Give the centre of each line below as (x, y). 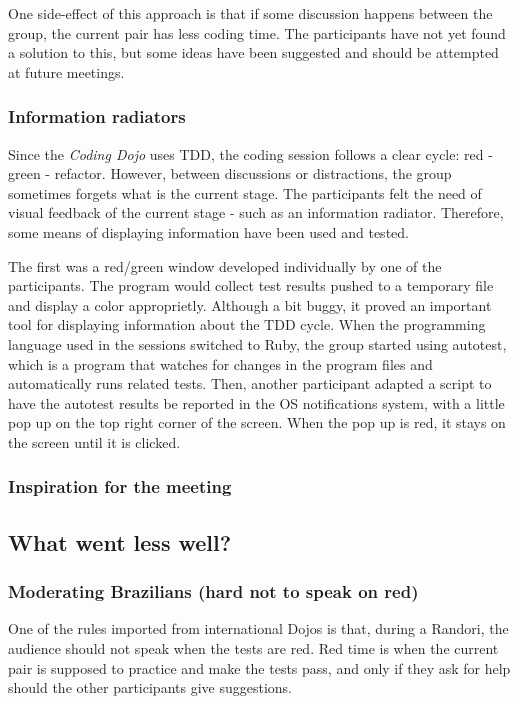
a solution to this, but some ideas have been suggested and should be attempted (253, 52)
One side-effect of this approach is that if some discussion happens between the (250, 13)
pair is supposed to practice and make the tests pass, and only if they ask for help (259, 667)
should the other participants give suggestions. (150, 687)
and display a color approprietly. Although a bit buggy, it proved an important (250, 304)
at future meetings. (66, 71)
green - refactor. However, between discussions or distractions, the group (230, 173)
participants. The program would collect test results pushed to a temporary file (251, 285)
